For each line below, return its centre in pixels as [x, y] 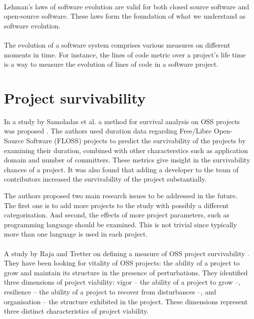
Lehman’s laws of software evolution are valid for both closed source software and [127, 6]
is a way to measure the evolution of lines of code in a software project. [111, 64]
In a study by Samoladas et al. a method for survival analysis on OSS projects [122, 121]
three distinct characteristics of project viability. [76, 311]
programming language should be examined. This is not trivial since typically [121, 224]
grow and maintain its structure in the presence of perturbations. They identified [126, 272]
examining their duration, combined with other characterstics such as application [126, 150]
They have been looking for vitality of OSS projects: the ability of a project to [122, 263]
